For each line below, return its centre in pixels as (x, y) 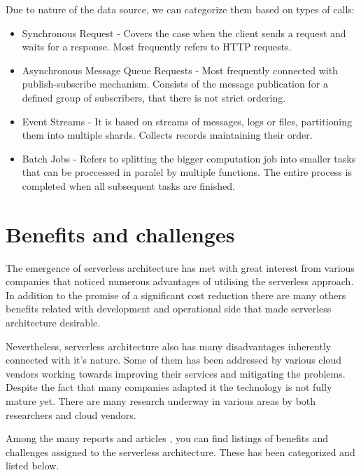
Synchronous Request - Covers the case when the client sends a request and (184, 33)
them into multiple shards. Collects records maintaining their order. (167, 135)
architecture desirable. (53, 323)
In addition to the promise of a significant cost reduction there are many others (176, 295)
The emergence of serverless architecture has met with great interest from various (180, 267)
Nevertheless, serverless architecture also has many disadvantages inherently (169, 346)
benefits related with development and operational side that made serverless (169, 309)
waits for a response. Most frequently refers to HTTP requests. (157, 47)
